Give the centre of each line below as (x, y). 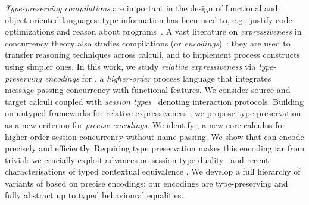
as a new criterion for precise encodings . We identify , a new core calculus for (145, 124)
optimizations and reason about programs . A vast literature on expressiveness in (153, 31)
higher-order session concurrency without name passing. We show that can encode (154, 136)
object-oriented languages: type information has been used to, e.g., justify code (149, 19)
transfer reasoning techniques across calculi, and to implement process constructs (152, 55)
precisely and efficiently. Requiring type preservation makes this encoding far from (155, 148)
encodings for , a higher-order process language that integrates (158, 78)
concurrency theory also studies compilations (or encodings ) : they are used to (148, 43)
